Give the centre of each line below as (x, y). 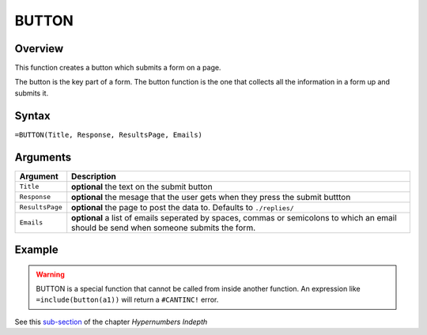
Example (36, 250)
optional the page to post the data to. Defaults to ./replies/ (183, 207)
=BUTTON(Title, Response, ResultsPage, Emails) (109, 135)
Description (94, 176)
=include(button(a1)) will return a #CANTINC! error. (127, 299)
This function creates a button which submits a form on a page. (118, 68)
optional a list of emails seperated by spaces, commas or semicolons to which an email (234, 217)
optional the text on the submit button (142, 186)
